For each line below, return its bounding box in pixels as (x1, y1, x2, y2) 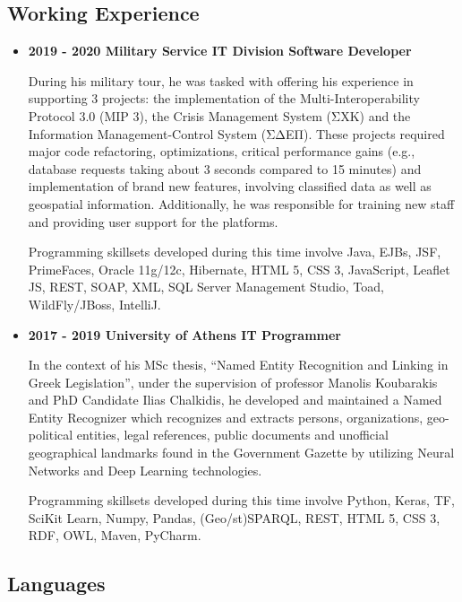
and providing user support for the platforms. (28, 212, 278, 231)
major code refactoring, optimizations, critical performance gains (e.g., (28, 142, 415, 161)
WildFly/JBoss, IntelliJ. (28, 294, 161, 313)
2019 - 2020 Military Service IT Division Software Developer (28, 41, 412, 60)
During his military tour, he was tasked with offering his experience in (28, 71, 414, 90)
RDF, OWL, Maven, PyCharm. (28, 526, 201, 545)
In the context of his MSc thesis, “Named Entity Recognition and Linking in (28, 355, 449, 374)
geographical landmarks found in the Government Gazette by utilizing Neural (28, 443, 455, 462)
